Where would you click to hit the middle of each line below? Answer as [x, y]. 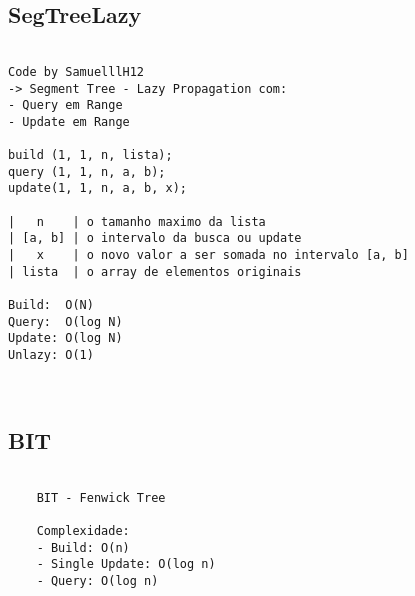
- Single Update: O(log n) [126, 564]
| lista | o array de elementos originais [155, 271]
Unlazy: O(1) [51, 355]
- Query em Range [65, 105]
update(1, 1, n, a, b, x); [97, 188]
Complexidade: [83, 531]
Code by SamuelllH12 [76, 71]
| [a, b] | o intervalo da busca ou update [155, 238]
